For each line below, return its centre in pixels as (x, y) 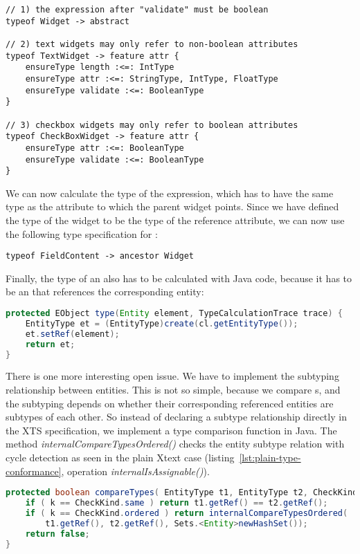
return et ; (50, 344)
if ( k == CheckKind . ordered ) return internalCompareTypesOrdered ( (187, 513)
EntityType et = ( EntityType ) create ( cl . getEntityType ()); (162, 323)
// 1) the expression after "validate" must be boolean (137, 10)
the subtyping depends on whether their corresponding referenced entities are (170, 403)
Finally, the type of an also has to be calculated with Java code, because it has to (179, 278)
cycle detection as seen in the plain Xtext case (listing (120, 457)
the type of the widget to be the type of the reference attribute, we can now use (175, 220)
